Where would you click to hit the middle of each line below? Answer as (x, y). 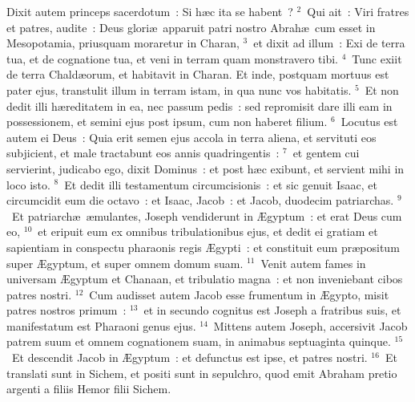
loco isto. (28, 184)
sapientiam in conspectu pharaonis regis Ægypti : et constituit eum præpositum (203, 247)
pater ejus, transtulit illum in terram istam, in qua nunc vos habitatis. (179, 89)
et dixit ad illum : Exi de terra (329, 43)
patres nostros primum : (66, 310)
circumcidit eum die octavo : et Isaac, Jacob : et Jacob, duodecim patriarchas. (200, 200)
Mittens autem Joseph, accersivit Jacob (310, 325)
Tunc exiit (377, 58)
